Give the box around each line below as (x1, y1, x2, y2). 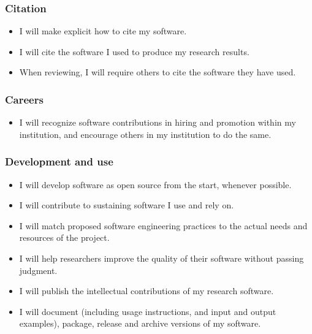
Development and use (5, 154, 113, 169)
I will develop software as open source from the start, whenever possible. (19, 178, 292, 191)
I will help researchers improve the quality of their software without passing (19, 252, 304, 264)
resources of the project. (19, 231, 110, 244)
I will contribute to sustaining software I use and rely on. (19, 199, 234, 211)
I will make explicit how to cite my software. (19, 25, 187, 37)
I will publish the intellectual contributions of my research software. (19, 284, 274, 297)
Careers (5, 91, 44, 107)
